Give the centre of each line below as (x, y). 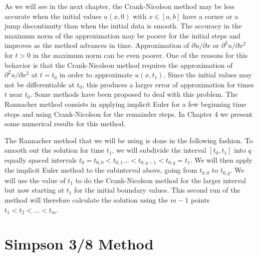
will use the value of (35, 180)
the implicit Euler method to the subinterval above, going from (101, 170)
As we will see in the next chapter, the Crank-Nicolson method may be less (120, 6)
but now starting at (34, 190)
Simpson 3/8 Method (79, 244)
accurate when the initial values (53, 16)
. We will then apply (221, 159)
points (200, 200)
